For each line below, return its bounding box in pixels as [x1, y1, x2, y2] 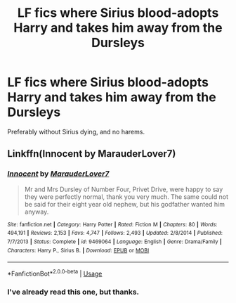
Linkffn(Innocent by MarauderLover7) [7, 148, 176, 160]
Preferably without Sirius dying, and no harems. [7, 127, 145, 136]
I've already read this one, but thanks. [7, 287, 139, 297]
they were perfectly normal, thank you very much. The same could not [24, 192, 228, 201]
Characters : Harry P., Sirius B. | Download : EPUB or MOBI [7, 247, 150, 254]
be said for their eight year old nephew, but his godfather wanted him [24, 200, 225, 208]
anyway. [24, 207, 49, 216]
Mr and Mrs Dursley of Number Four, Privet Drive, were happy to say [24, 185, 223, 193]
